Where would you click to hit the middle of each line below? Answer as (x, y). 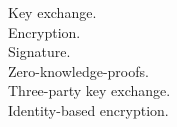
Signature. (39, 51)
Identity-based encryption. (88, 109)
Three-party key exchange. (89, 90)
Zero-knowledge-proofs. (78, 70)
